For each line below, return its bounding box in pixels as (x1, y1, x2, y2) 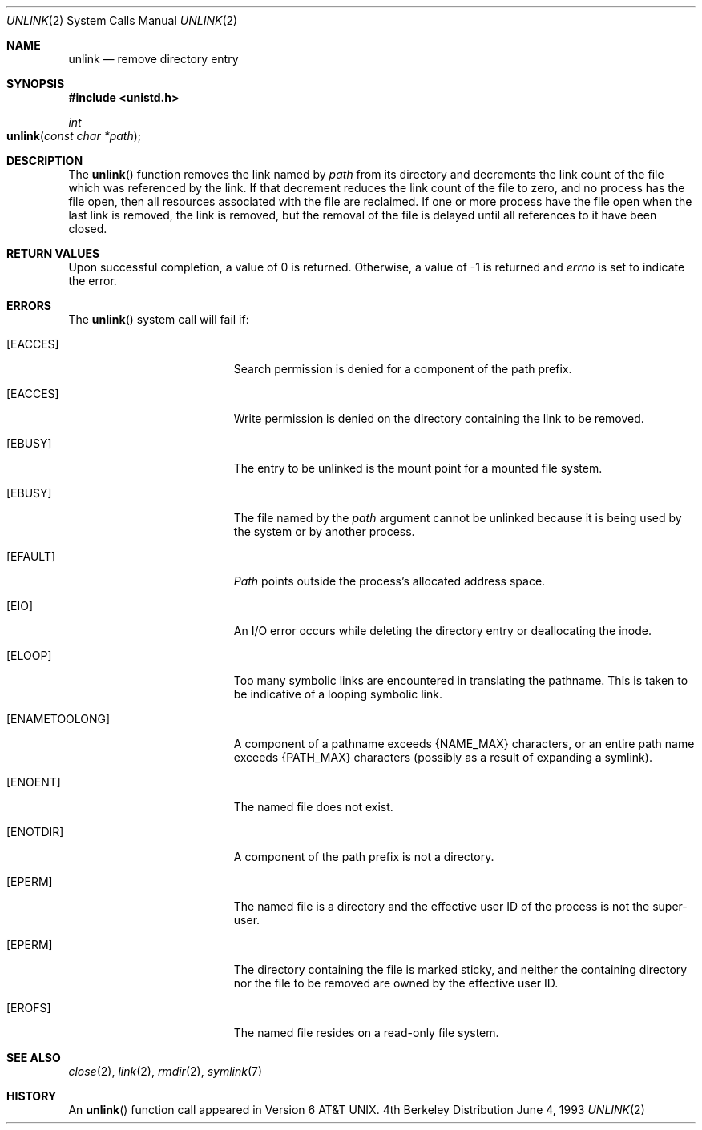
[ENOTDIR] (6, 825, 64, 838)
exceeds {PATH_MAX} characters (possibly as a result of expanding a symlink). (233, 750, 652, 764)
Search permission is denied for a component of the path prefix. (233, 362, 572, 376)
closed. (68, 222, 107, 235)
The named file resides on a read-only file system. (233, 1026, 499, 1040)
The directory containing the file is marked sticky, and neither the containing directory (233, 963, 688, 976)
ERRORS (6, 299, 52, 312)
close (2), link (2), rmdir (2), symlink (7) (68, 1064, 263, 1078)
